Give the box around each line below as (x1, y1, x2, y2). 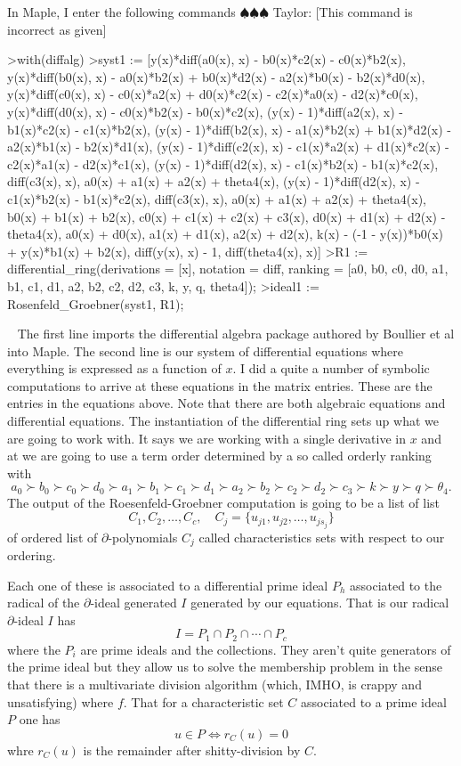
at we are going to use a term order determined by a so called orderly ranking (7, 446, 432, 465)
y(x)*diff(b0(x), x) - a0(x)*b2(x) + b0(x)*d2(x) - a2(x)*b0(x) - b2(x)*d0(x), (7, 67, 425, 86)
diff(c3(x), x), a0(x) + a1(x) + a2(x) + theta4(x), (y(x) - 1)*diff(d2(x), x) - (7, 172, 420, 191)
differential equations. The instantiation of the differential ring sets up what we (7, 412, 439, 430)
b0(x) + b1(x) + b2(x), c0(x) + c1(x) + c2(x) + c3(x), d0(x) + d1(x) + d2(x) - (7, 207, 446, 225)
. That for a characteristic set (123, 692, 284, 711)
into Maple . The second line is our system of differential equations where (7, 341, 403, 360)
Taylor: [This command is (272, 3, 413, 20)
